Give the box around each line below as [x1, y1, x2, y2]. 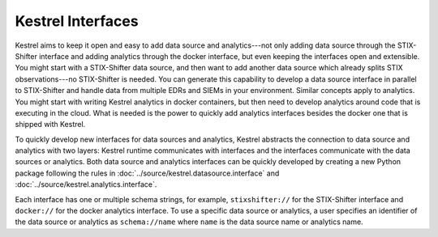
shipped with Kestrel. [15, 120, 86, 129]
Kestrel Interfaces [15, 12, 139, 30]
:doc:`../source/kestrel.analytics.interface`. [15, 180, 157, 189]
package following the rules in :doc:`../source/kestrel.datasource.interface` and [15, 168, 280, 178]
